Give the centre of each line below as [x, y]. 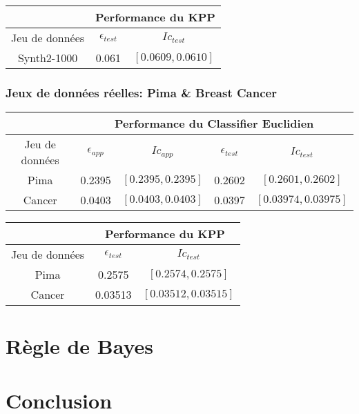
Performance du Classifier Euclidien [214, 124]
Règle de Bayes [80, 346]
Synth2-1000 [48, 58]
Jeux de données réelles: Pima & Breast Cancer [141, 92]
